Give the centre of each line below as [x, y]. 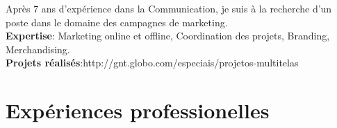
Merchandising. [38, 49]
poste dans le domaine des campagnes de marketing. [117, 22]
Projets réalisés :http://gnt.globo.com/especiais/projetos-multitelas [152, 63]
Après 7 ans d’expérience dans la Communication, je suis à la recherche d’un [169, 8]
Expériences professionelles [138, 110]
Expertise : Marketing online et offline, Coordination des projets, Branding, [168, 36]
